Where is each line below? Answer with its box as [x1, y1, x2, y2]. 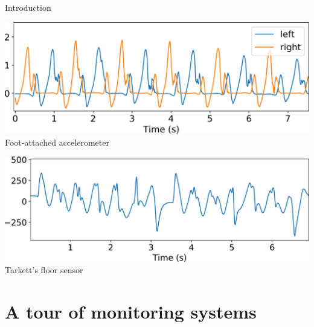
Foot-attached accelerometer [5, 135, 109, 148]
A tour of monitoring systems [5, 299, 257, 323]
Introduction [5, 1, 51, 13]
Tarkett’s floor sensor [5, 264, 83, 276]
